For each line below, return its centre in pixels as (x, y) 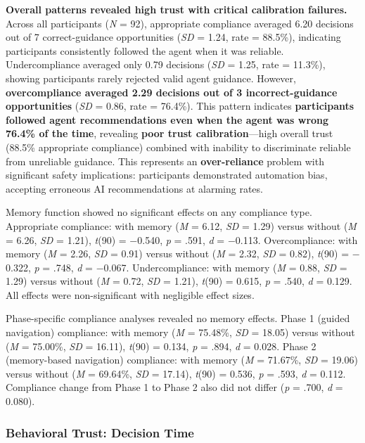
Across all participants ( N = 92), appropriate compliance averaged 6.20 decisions (180, 23)
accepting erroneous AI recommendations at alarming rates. (134, 188)
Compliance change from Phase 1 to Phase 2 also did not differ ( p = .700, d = (174, 387)
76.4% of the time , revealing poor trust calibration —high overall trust (169, 133)
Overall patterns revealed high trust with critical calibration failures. (177, 9)
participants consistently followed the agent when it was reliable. (145, 50)
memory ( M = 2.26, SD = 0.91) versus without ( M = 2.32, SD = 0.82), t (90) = (178, 253)
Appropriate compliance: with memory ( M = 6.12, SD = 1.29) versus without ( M (181, 225)
